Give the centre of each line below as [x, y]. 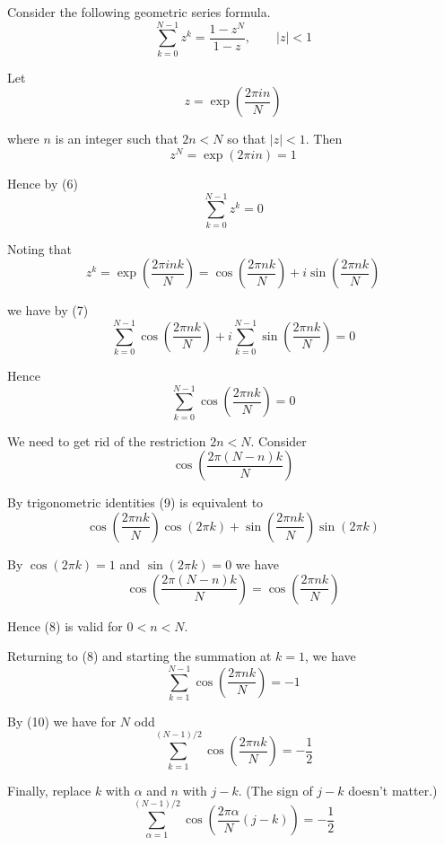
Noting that [39, 248]
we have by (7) [48, 310]
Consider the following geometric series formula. [139, 12]
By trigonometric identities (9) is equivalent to [135, 502]
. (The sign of [275, 790]
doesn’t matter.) [393, 790]
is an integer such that [117, 139]
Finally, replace [49, 790]
